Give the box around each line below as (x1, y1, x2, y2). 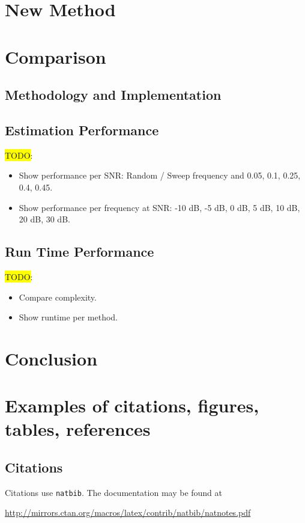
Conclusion (5, 346, 98, 370)
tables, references (5, 417, 151, 441)
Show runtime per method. (19, 311, 118, 323)
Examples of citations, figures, (5, 393, 259, 418)
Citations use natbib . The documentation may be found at (5, 486, 223, 498)
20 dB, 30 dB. (19, 213, 70, 225)
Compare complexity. (19, 290, 97, 303)
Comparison (5, 44, 106, 69)
